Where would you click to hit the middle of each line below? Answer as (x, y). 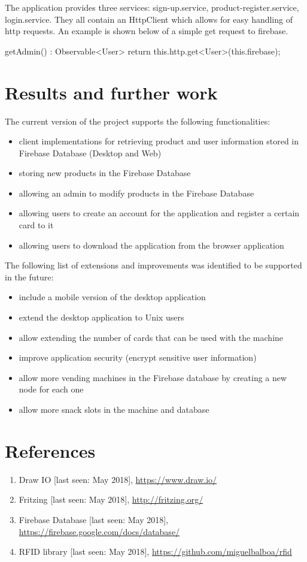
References (50, 450)
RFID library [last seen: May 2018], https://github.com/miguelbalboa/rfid (155, 552)
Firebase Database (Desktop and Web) (90, 152)
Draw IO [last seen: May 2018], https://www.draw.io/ (118, 479)
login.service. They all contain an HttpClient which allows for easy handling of (149, 19)
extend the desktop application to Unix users (101, 317)
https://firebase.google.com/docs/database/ (99, 531)
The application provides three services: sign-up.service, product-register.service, (152, 7)
